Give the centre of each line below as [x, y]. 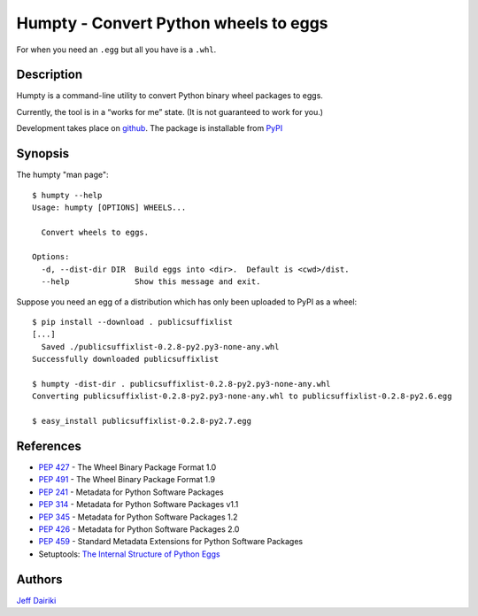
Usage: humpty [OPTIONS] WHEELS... [109, 207]
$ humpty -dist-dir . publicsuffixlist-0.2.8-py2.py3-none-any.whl [181, 384]
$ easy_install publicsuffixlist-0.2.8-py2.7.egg [142, 421]
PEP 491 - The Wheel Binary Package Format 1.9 [127, 480]
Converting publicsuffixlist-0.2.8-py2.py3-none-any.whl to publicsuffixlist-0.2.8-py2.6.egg [242, 397]
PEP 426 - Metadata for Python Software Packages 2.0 [139, 529]
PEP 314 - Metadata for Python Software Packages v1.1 [139, 504]
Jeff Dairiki [36, 600]
